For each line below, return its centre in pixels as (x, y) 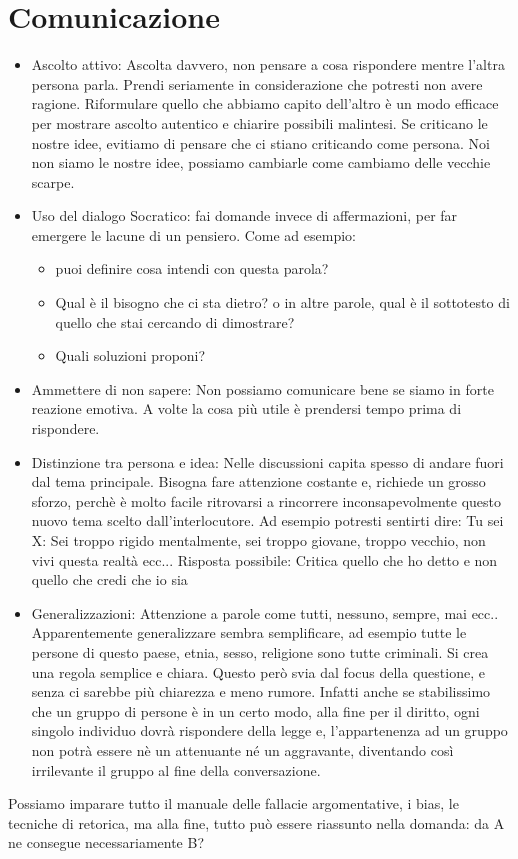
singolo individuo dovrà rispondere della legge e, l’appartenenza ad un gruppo (269, 730)
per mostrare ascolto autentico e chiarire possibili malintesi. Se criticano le (259, 122)
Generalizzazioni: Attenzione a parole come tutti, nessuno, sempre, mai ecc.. (265, 612)
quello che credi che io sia (109, 579)
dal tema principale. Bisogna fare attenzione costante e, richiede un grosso (258, 481)
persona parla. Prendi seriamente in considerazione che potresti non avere (257, 83)
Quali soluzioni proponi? (130, 355)
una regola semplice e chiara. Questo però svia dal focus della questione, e (258, 671)
